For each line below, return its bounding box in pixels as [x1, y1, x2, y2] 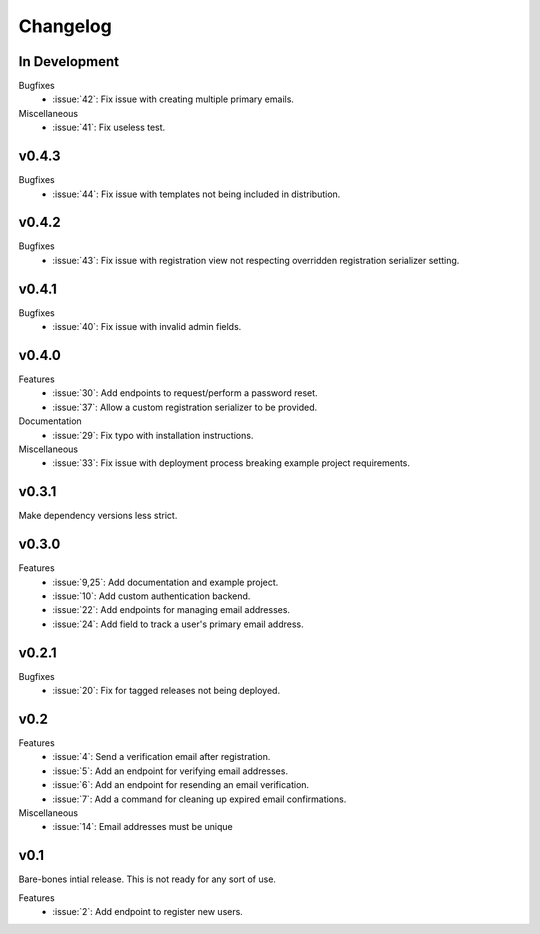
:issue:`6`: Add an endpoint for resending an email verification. [52, 779, 310, 791]
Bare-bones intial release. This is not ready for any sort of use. [18, 873, 277, 885]
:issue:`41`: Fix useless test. [52, 121, 166, 134]
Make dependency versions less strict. [18, 510, 178, 522]
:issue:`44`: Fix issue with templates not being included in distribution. [52, 188, 341, 200]
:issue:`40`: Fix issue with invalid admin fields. [52, 321, 242, 333]
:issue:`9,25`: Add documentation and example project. [52, 576, 279, 588]
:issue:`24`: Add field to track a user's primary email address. [52, 618, 304, 630]
